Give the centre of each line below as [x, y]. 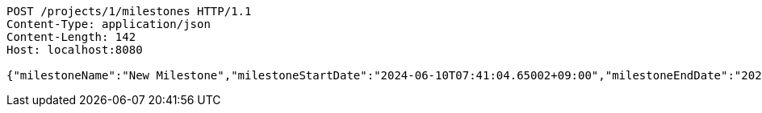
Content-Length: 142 [71, 37]
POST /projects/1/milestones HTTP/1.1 [129, 11]
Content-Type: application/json [109, 24]
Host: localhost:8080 [75, 50]
